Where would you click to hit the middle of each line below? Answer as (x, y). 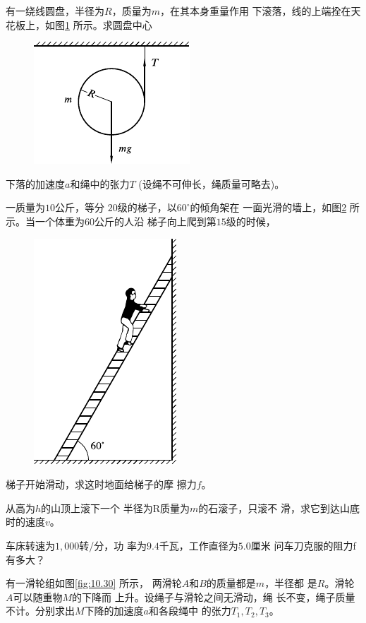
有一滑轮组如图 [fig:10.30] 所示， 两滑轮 (94, 583)
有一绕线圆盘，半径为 (55, 11)
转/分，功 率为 (113, 545)
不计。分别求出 (40, 611)
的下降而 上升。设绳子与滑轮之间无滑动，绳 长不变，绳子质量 (214, 597)
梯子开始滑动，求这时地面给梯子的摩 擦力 (101, 484)
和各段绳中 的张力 (190, 611)
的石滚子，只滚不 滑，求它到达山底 (279, 508)
